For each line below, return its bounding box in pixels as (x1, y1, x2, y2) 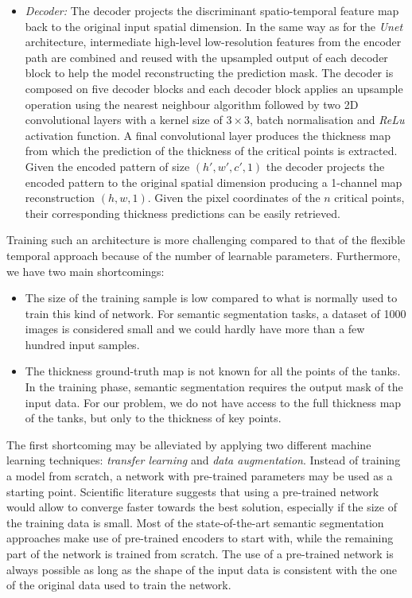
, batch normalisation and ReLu (249, 111, 405, 128)
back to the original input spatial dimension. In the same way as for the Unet (25, 17, 403, 34)
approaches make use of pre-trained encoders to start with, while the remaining (6, 530, 394, 546)
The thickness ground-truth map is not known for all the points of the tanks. (25, 363, 401, 379)
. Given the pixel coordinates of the (147, 189, 321, 206)
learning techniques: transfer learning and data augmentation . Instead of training (6, 452, 401, 468)
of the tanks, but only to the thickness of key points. (25, 410, 282, 426)
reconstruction (25, 189, 95, 206)
